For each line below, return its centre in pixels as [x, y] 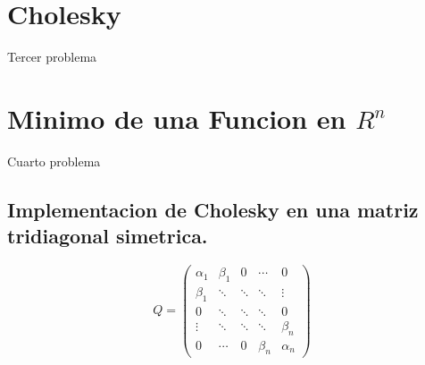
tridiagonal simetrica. [108, 236]
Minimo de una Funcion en [177, 118]
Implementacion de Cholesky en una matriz [213, 209]
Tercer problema [52, 57]
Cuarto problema [54, 161]
